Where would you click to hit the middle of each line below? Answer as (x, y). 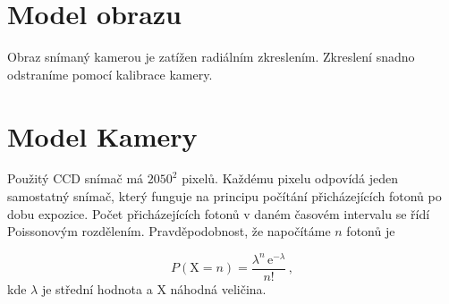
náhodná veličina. (218, 288)
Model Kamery (102, 135)
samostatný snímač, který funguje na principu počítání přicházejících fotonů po (224, 196)
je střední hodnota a (97, 288)
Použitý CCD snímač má (76, 178)
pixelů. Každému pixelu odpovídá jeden (290, 178)
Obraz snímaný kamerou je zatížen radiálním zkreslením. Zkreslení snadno (211, 57)
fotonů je (371, 231)
